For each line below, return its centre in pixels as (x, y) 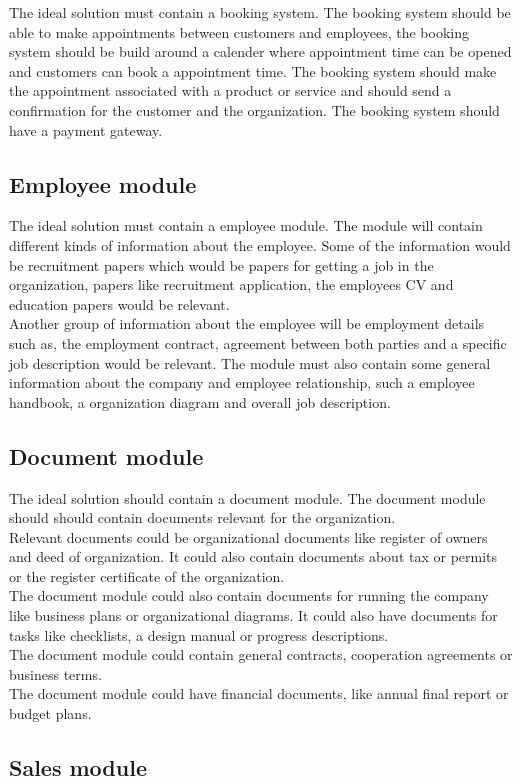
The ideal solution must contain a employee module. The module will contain (246, 225)
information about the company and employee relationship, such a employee (242, 382)
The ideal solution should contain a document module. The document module (247, 497)
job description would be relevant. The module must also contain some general (250, 362)
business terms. (55, 673)
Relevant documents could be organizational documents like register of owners (248, 536)
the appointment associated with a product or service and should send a (230, 90)
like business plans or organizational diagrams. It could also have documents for (253, 615)
